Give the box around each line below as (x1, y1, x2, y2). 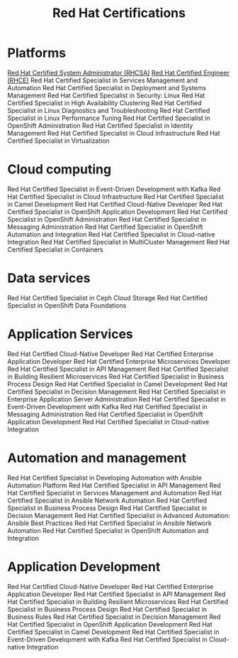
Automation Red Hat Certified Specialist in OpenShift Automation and (7, 526, 209, 534)
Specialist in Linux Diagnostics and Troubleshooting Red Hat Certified (7, 106, 210, 114)
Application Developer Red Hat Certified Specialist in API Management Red (7, 590, 226, 598)
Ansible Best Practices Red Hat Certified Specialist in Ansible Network (7, 519, 212, 527)
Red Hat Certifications (52, 5, 186, 21)
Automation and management (7, 450, 187, 466)
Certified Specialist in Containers (7, 245, 104, 254)
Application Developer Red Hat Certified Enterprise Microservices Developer (7, 357, 231, 365)
